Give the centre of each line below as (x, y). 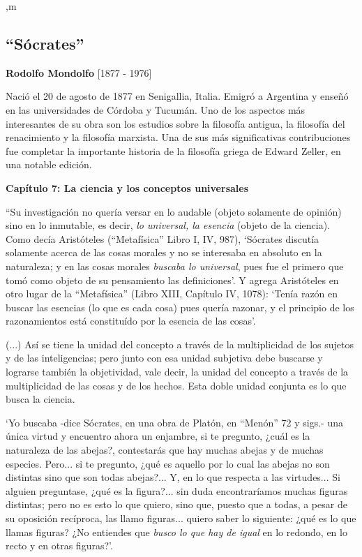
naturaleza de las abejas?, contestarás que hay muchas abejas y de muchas (165, 450)
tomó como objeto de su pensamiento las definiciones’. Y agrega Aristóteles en (172, 280)
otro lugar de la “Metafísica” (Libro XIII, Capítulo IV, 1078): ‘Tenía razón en (172, 294)
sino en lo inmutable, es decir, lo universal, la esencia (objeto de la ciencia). (168, 225)
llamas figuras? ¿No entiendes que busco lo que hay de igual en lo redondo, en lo (176, 532)
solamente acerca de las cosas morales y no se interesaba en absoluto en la (164, 252)
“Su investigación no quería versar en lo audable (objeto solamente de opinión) (174, 211)
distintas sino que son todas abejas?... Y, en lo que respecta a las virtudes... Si (173, 477)
